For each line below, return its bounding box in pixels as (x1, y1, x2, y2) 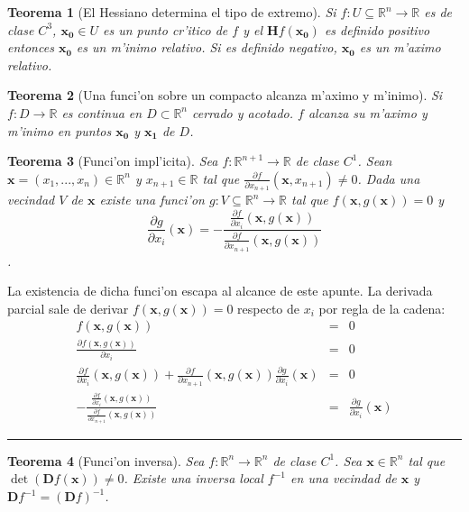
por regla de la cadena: (318, 298, 446, 317)
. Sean (357, 151, 392, 170)
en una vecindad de (290, 469, 397, 488)
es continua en (61, 103, 143, 122)
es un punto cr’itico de (102, 20, 228, 39)
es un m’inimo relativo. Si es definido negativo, (76, 38, 337, 57)
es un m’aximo (359, 38, 441, 57)
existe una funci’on (99, 190, 205, 209)
